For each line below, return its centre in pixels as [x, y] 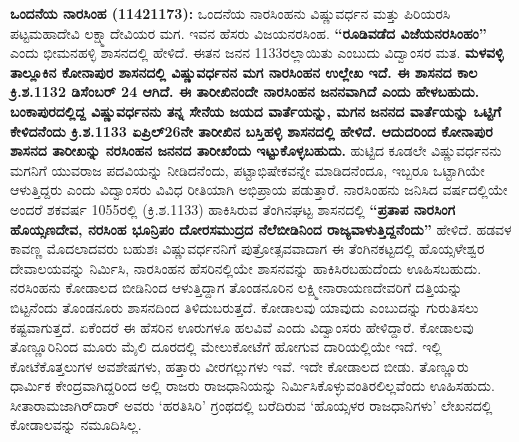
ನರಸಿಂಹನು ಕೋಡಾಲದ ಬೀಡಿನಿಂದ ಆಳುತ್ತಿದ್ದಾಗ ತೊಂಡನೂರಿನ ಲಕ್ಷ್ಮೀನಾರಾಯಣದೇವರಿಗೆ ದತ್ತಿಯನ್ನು [236, 287]
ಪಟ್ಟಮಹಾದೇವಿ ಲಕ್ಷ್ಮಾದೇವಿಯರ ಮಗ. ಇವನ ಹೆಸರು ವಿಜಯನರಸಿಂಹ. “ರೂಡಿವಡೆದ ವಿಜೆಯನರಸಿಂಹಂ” [248, 32]
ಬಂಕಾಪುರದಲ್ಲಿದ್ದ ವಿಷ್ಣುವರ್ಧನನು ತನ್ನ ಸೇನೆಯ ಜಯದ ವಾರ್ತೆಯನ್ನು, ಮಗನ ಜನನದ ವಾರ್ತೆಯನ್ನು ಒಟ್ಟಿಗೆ [256, 110]
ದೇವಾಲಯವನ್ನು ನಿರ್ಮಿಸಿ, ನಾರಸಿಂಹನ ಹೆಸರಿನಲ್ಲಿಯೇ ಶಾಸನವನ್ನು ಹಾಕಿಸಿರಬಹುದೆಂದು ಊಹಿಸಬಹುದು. [246, 267]
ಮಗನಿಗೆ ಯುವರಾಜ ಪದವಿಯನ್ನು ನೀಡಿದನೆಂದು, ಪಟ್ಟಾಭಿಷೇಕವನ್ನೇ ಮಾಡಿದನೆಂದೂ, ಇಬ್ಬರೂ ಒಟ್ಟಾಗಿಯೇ [247, 169]
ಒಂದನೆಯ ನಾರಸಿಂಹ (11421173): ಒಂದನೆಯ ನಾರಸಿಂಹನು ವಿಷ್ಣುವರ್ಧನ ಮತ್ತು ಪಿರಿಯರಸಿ [230, 13]
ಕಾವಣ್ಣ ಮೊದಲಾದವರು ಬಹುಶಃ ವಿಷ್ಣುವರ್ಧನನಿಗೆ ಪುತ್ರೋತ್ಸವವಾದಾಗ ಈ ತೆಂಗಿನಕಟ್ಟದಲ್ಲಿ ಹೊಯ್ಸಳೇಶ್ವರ [247, 248]
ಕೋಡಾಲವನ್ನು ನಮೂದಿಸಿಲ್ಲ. [76, 424]
